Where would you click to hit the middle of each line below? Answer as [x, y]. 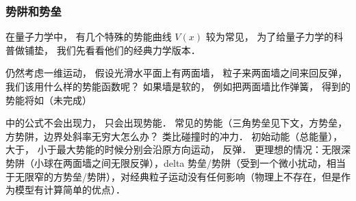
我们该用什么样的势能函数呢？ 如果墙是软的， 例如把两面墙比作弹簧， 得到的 [178, 86]
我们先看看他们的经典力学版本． [128, 50]
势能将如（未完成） [49, 99]
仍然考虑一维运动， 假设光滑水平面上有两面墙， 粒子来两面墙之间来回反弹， [177, 73]
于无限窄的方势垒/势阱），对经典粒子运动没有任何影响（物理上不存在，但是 [173, 176]
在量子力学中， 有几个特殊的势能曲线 [89, 37]
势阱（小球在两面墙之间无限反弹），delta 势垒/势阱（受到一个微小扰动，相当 [176, 162]
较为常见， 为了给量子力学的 [270, 37]
